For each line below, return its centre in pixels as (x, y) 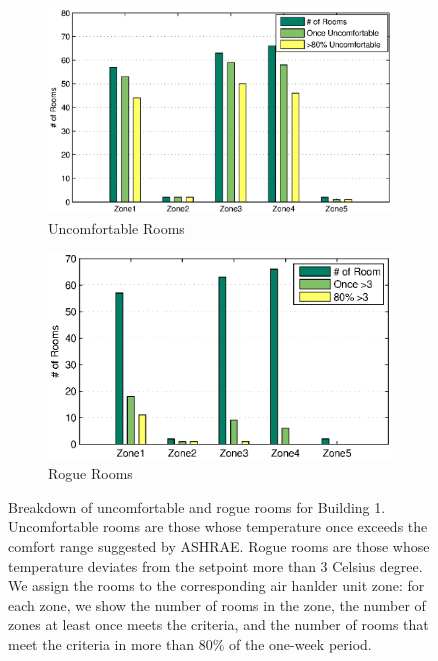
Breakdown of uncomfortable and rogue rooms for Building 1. (197, 506)
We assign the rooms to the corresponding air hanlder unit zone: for (216, 585)
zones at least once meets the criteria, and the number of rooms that (218, 624)
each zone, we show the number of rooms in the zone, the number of (217, 604)
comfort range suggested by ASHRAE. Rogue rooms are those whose (219, 546)
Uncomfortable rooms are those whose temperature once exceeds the (218, 526)
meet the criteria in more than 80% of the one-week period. (190, 644)
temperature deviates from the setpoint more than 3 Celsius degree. (215, 565)
